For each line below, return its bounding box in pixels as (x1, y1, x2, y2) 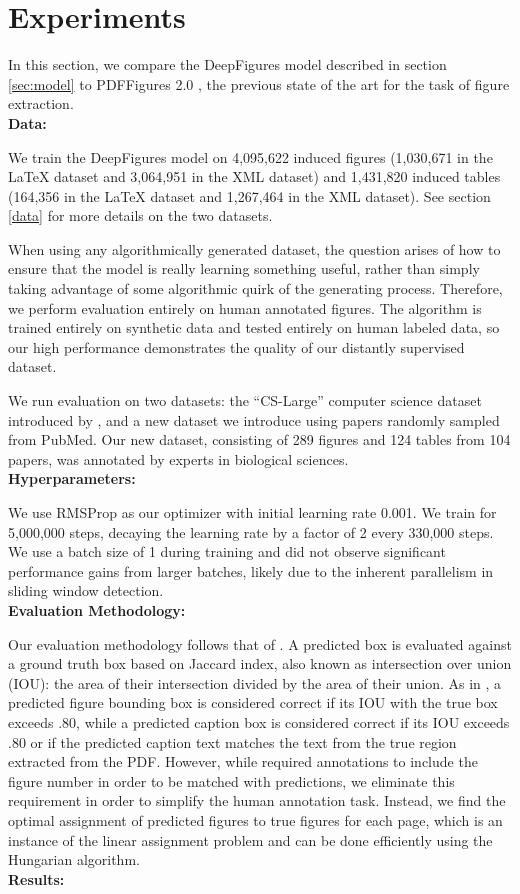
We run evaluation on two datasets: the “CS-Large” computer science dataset (8, 390, 482, 411)
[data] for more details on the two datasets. (8, 205, 273, 226)
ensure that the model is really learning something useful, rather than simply (8, 258, 480, 279)
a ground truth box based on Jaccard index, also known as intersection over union (8, 653, 512, 674)
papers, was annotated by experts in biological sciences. (8, 448, 349, 469)
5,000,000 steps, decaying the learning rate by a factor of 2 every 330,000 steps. (8, 521, 494, 542)
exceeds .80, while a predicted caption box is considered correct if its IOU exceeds (8, 711, 510, 732)
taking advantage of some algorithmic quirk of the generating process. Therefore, (8, 278, 503, 299)
